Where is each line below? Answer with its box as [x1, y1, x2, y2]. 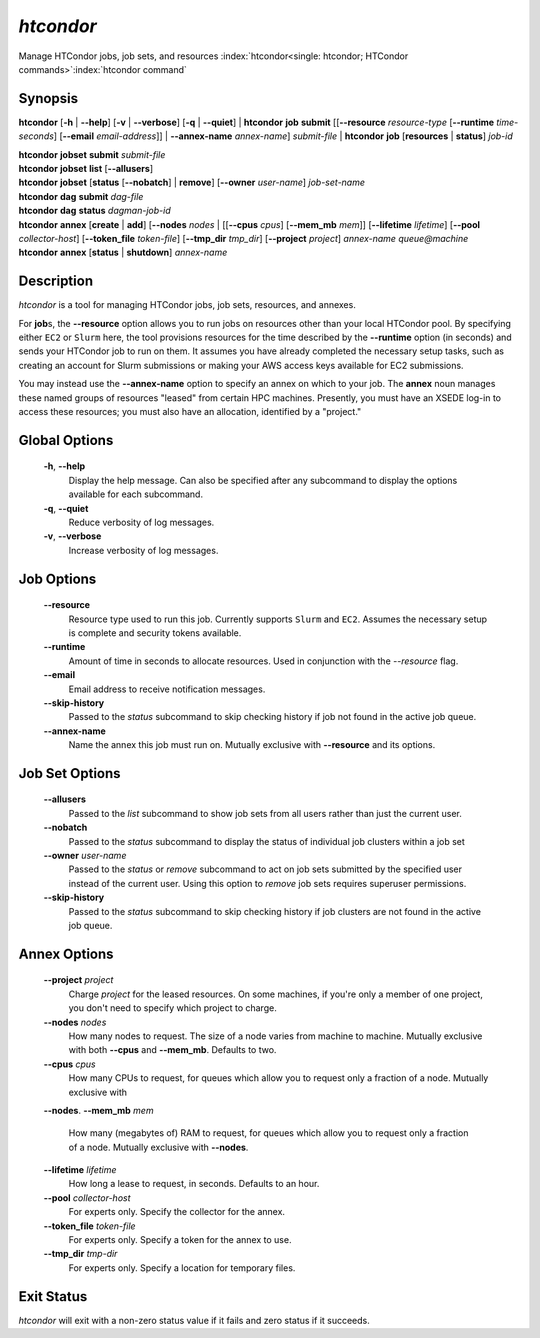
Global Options [18, 431, 114, 449]
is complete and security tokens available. [68, 626, 242, 639]
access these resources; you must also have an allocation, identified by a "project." [18, 406, 362, 417]
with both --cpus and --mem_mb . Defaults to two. [68, 1044, 277, 1056]
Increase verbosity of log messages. [68, 544, 219, 556]
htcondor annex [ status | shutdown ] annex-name [18, 246, 228, 259]
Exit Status [18, 1288, 88, 1305]
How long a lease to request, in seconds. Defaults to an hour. [68, 1178, 320, 1190]
